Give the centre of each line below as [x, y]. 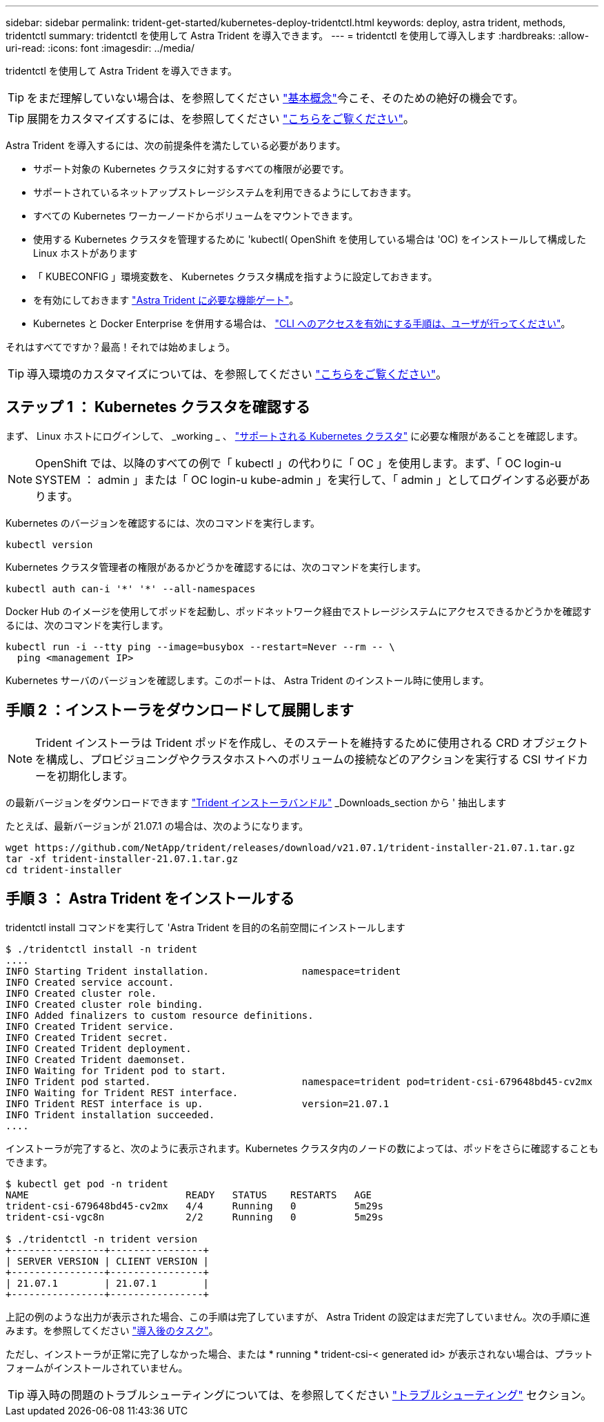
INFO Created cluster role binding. [104, 1004]
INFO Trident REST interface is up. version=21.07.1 [198, 1103]
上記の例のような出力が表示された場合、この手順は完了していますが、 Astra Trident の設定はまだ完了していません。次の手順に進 [298, 1316]
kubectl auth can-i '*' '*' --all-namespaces [131, 588]
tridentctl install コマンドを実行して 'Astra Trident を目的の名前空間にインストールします [205, 927]
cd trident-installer [64, 869]
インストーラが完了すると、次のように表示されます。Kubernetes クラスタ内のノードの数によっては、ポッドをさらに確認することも [302, 1148]
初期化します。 [95, 776]
